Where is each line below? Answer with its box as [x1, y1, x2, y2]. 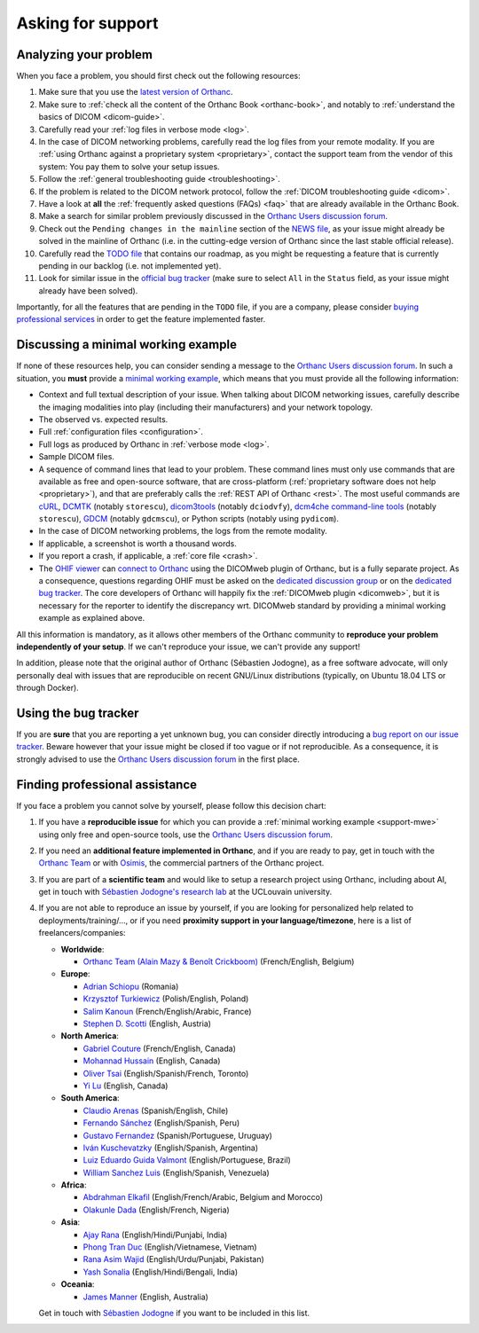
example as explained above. [38, 613, 145, 623]
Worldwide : [60, 944, 105, 954]
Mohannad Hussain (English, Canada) [82, 1055, 221, 1066]
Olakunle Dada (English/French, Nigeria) [82, 1204, 230, 1215]
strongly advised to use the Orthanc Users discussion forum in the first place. [16, 754, 301, 765]
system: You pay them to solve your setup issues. [38, 161, 221, 172]
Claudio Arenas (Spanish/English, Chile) [82, 1105, 229, 1116]
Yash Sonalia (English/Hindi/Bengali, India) [82, 1266, 239, 1277]
